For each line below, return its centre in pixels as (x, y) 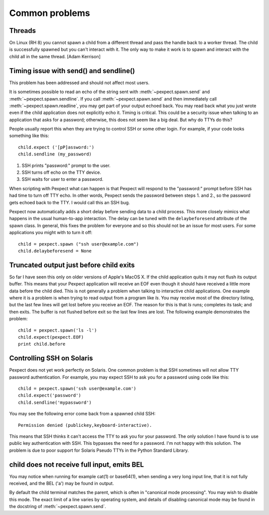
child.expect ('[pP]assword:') (56, 147)
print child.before (42, 344)
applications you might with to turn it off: (51, 233)
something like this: (29, 136)
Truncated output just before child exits (72, 265)
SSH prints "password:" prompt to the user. (66, 165)
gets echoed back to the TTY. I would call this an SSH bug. (69, 202)
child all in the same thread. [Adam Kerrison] (55, 56)
